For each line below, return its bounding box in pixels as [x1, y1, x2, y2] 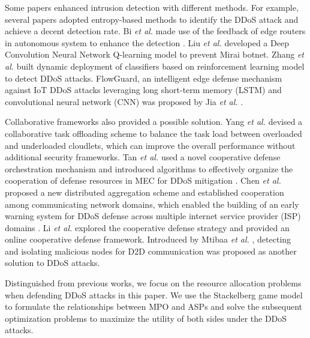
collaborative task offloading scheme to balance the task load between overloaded [5, 127, 302, 139]
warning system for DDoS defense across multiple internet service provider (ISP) [5, 210, 301, 222]
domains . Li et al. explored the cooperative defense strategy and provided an [5, 221, 290, 234]
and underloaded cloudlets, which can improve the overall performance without [5, 139, 296, 151]
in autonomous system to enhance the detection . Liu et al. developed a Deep [5, 36, 289, 49]
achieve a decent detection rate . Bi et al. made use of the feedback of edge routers [5, 25, 306, 37]
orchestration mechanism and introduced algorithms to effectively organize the [5, 162, 293, 175]
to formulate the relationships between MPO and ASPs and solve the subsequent [5, 300, 302, 313]
